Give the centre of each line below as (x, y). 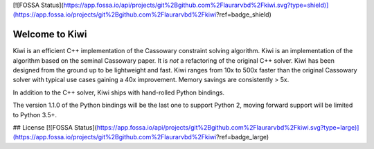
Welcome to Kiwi (50, 34)
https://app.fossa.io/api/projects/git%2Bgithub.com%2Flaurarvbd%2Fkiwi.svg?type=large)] (228, 128)
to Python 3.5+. (35, 115)
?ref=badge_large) (242, 137)
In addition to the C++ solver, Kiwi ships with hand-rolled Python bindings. (119, 92)
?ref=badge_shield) (243, 14)
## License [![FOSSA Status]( (55, 128)
